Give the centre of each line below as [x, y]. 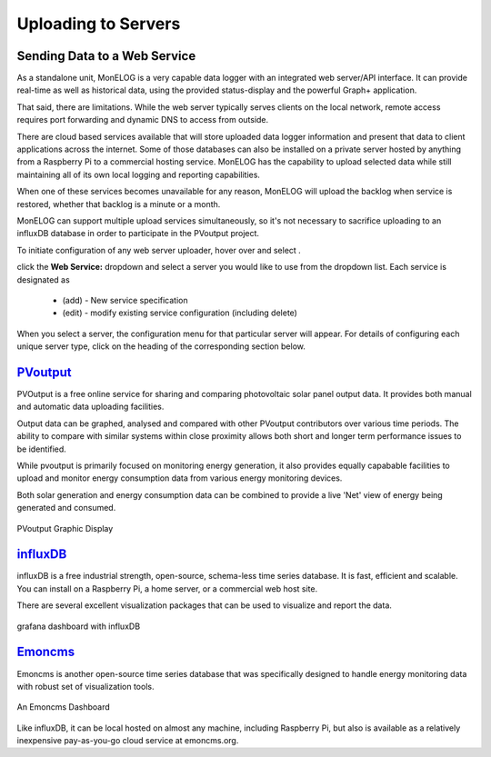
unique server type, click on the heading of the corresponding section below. [161, 346]
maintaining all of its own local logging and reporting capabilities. [139, 174]
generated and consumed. [66, 508]
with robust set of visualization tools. [85, 686]
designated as [43, 279]
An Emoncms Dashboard [64, 707]
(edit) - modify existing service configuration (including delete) [180, 313]
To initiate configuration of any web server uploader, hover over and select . [159, 250]
